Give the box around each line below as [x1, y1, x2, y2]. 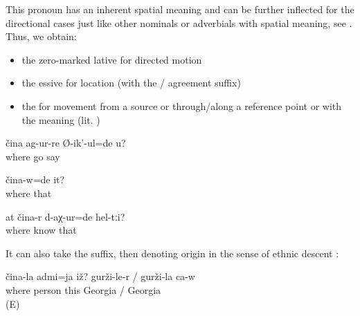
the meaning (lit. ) [21, 112, 100, 127]
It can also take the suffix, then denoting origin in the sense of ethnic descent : [6, 245, 339, 260]
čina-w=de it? [6, 172, 65, 187]
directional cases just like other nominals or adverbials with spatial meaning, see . [6, 15, 352, 30]
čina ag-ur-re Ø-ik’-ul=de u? [6, 136, 126, 150]
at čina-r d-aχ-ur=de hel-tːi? [6, 209, 125, 223]
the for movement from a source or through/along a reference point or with [21, 98, 342, 113]
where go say [6, 149, 60, 163]
